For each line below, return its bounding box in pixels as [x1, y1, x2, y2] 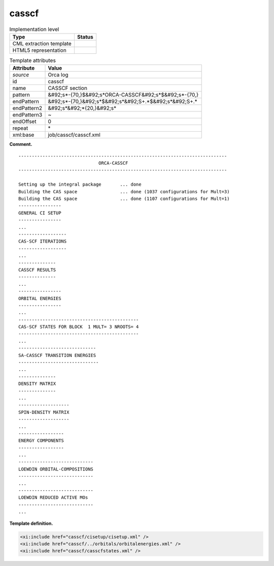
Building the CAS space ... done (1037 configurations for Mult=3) [18, 189, 230, 194]
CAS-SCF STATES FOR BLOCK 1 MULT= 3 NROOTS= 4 [18, 324, 139, 330]
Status [77, 33, 93, 40]
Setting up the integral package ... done [18, 182, 142, 188]
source [12, 71, 29, 78]
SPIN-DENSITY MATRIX [18, 409, 70, 415]
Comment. [9, 141, 32, 147]
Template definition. [9, 520, 53, 526]
